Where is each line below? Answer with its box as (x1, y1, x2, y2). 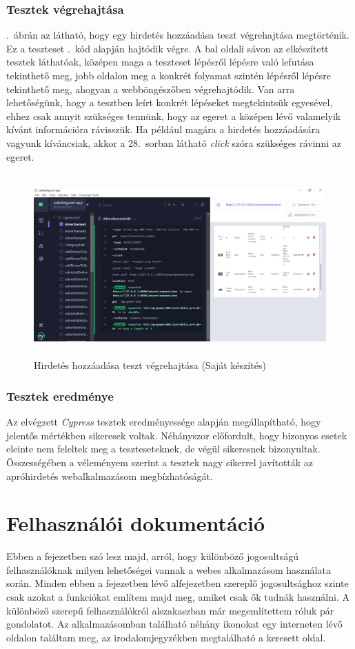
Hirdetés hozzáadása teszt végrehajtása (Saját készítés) (34, 358, 266, 372)
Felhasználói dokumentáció (6, 509, 265, 537)
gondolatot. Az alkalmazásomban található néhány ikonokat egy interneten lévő (6, 617, 343, 631)
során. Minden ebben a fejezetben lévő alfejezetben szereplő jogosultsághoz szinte (6, 576, 349, 590)
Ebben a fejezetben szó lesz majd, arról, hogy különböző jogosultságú (6, 549, 299, 563)
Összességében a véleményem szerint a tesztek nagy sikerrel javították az (6, 455, 314, 469)
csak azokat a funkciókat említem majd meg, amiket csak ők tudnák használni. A (6, 590, 349, 603)
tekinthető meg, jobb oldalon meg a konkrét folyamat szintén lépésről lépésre (6, 68, 331, 82)
